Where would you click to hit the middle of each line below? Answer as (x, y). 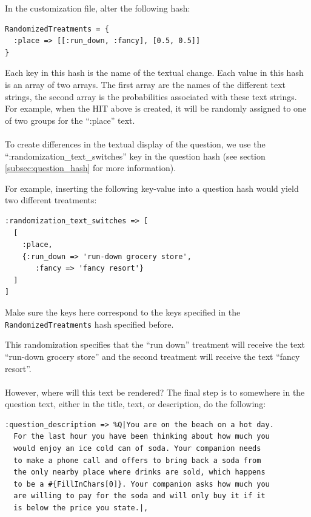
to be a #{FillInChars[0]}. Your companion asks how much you (142, 484)
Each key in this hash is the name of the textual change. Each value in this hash (154, 73)
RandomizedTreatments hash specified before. (89, 324)
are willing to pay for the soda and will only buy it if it (139, 496)
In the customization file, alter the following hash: (98, 8)
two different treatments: (51, 200)
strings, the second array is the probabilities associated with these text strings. (151, 96)
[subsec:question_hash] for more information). (91, 168)
